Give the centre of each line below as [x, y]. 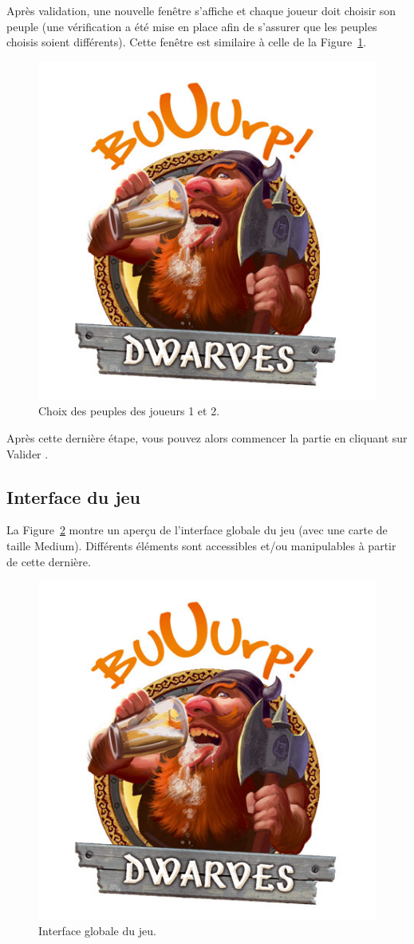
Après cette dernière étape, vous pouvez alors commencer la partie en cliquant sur [207, 437]
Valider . [28, 453]
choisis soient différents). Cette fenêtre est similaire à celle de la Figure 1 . [187, 42]
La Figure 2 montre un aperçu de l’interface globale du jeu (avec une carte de [197, 530]
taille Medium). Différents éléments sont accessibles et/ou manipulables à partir [201, 545]
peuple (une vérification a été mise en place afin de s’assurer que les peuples [192, 26]
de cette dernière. [49, 561]
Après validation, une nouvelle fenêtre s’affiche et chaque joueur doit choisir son [201, 10]
